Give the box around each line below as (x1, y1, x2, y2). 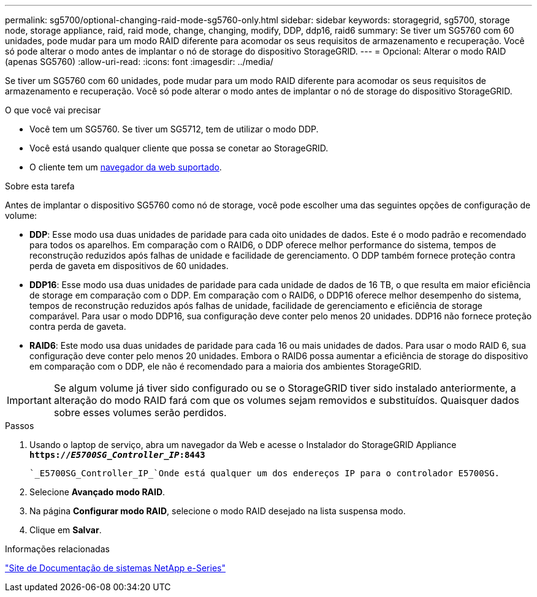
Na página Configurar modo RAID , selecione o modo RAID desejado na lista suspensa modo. (29, 506, 406, 516)
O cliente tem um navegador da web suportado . (29, 162, 222, 172)
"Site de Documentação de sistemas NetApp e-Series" (5, 563, 226, 573)
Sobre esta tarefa (5, 181, 75, 191)
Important (7, 394, 51, 406)
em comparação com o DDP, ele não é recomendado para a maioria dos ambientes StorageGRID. (29, 361, 422, 371)
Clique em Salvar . (29, 525, 102, 535)
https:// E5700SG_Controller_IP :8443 (29, 450, 205, 460)
